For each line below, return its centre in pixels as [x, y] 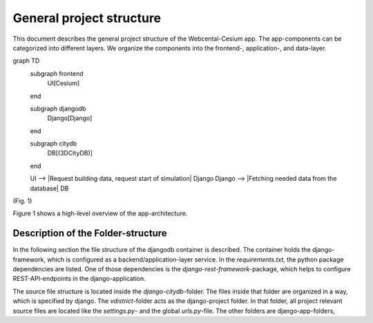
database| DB [49, 188]
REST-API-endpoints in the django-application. [79, 279]
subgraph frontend [57, 73]
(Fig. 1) [22, 201]
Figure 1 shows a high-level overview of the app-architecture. [100, 213]
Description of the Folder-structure [90, 234]
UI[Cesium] [64, 84]
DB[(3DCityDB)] [70, 153]
